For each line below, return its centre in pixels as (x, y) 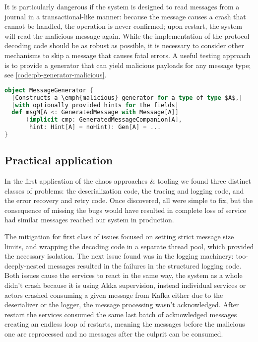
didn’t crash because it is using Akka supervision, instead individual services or (125, 285)
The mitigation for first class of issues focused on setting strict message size (119, 237)
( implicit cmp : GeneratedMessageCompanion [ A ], (104, 120)
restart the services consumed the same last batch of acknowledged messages (121, 314)
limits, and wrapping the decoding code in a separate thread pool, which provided (129, 246)
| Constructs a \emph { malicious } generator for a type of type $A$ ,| (127, 98)
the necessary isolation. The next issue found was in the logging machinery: (119, 256)
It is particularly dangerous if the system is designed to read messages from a (122, 6)
